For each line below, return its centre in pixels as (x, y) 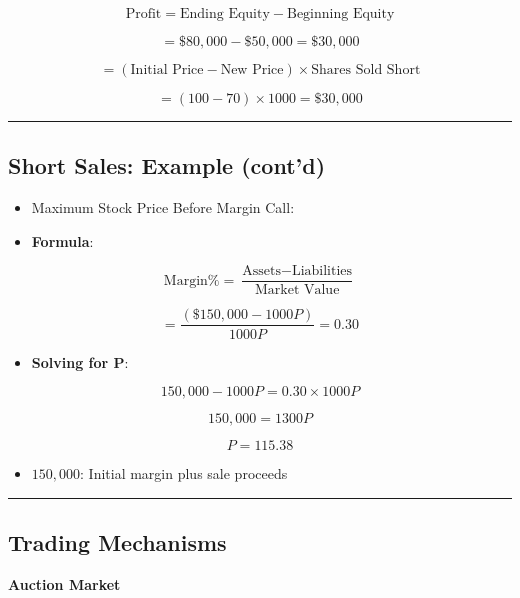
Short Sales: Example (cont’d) (167, 165)
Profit (143, 14)
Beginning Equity (340, 14)
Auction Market (64, 583)
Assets (261, 271)
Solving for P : (80, 361)
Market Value (297, 290)
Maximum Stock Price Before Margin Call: (163, 207)
